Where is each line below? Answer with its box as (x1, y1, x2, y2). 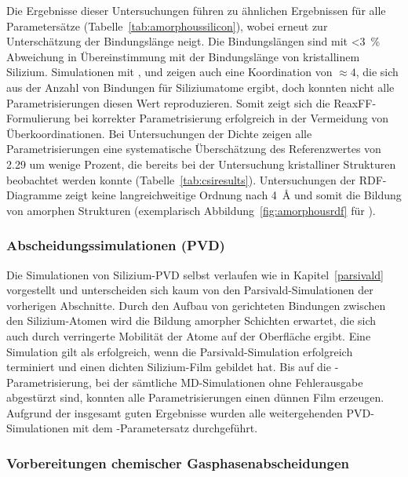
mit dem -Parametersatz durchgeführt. (72, 420, 258, 436)
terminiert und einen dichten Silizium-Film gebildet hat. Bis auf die (6, 359, 331, 375)
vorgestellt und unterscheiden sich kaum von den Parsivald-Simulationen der (6, 282, 373, 298)
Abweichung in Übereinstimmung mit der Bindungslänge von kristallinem (6, 48, 360, 64)
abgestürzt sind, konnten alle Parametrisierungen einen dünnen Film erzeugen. (6, 389, 384, 406)
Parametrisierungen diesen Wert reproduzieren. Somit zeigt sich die (6, 94, 330, 111)
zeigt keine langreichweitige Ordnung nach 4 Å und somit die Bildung (65, 187, 402, 203)
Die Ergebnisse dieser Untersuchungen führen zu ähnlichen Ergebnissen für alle (6, 2, 386, 18)
